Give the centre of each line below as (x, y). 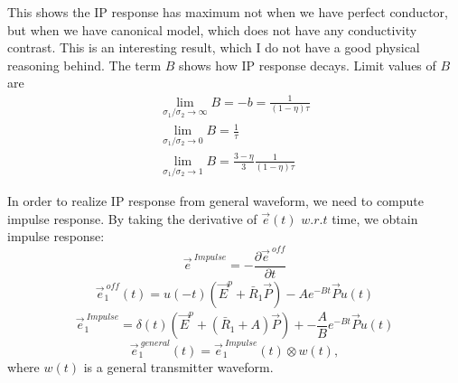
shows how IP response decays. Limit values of (308, 65)
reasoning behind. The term (84, 65)
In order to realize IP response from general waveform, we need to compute (216, 201)
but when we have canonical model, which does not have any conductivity (212, 29)
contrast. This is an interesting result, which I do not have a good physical (214, 47)
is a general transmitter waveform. (178, 366)
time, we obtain (375, 218)
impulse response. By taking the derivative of (132, 218)
